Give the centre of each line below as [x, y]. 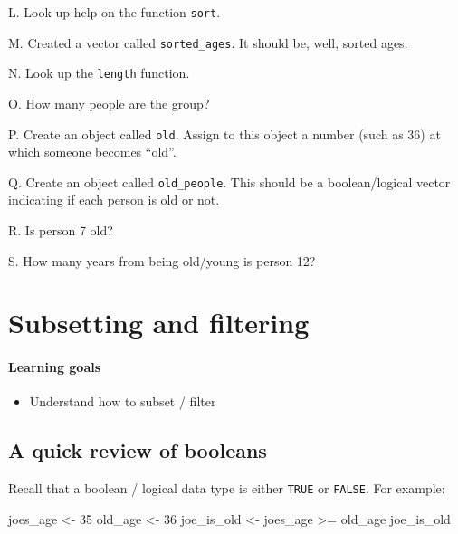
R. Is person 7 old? [61, 230]
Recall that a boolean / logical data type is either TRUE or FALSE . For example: [227, 488]
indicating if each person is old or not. [114, 200]
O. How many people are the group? [109, 103]
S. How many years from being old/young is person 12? [162, 260]
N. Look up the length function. [99, 73]
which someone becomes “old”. [92, 152]
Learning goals [55, 367]
